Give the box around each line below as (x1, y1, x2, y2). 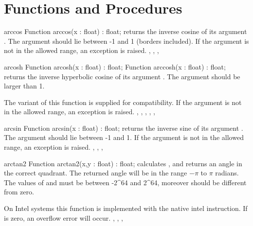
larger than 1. (4, 81, 45, 91)
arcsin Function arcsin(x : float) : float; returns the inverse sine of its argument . (4, 122, 243, 133)
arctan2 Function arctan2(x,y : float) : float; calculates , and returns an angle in (4, 158, 242, 168)
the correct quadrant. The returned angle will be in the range (4, 168, 187, 178)
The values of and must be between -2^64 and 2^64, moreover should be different (4, 177, 247, 187)
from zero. (4, 187, 34, 197)
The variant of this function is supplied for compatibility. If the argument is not (4, 97, 242, 107)
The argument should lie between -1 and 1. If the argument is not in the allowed (4, 132, 244, 142)
